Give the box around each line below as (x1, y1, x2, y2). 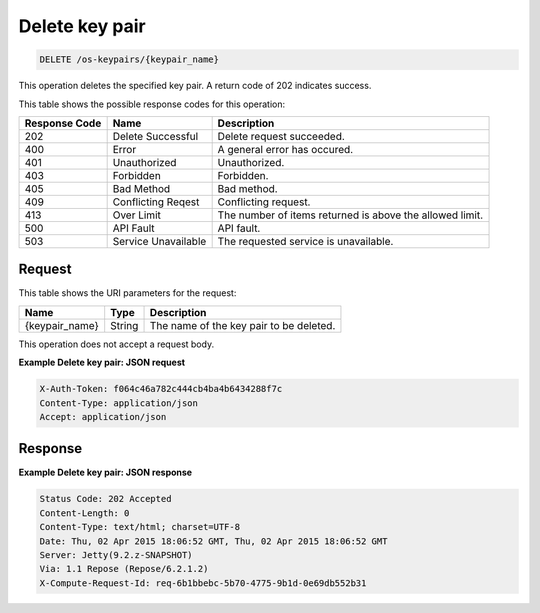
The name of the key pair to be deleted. (149, 318, 336, 332)
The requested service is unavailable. (217, 234, 394, 248)
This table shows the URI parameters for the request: (18, 287, 237, 299)
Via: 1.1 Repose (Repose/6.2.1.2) (39, 563, 209, 575)
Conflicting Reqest (112, 195, 200, 209)
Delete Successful (112, 129, 199, 143)
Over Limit (112, 208, 162, 222)
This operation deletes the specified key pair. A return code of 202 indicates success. (18, 80, 372, 92)
